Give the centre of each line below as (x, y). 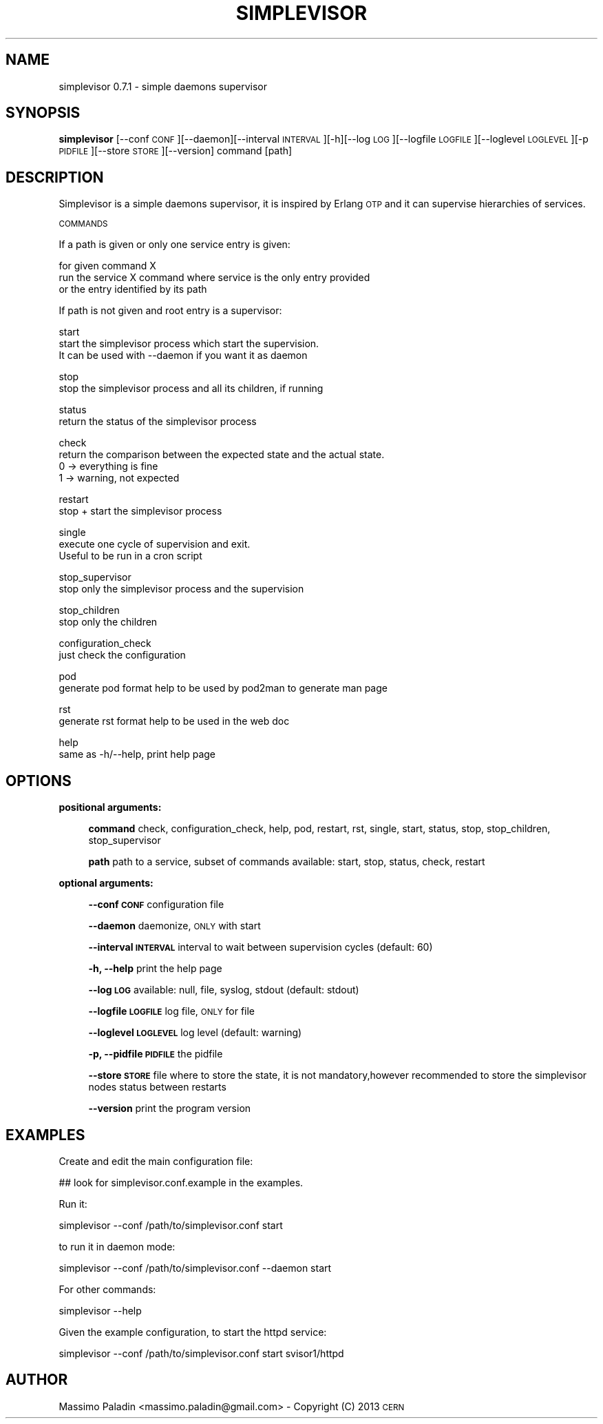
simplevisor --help (100, 1310)
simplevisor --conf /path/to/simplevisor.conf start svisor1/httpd (201, 1353)
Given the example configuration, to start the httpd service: (193, 1332)
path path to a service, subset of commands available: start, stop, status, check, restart (287, 862)
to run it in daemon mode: (117, 1246)
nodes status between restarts (157, 1087)
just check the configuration (122, 655)
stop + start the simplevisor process (140, 511)
